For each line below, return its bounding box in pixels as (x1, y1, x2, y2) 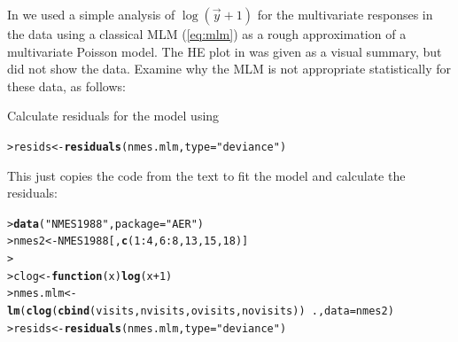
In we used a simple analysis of (7, 5, 175, 23)
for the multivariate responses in (257, 5, 433, 23)
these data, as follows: (7, 76, 126, 95)
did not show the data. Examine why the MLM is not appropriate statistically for (7, 59, 451, 78)
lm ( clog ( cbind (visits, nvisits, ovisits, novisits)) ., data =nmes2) (7, 305, 394, 318)
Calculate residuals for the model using (7, 106, 220, 125)
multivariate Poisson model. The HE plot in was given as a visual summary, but (7, 42, 442, 60)
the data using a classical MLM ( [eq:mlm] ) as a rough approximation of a (7, 25, 407, 43)
